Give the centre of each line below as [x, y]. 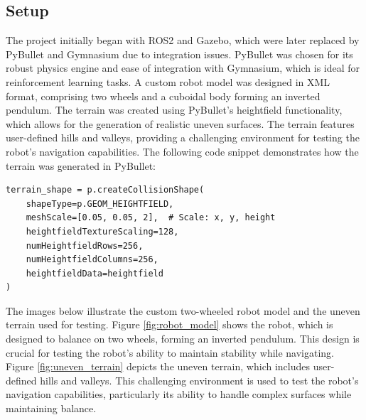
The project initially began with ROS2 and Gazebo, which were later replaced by [183, 40]
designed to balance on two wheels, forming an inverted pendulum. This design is [183, 339]
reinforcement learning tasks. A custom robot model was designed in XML [168, 81]
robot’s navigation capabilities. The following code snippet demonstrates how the [182, 151]
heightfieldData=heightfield [95, 273]
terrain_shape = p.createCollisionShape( [105, 190]
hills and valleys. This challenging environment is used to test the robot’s [199, 380]
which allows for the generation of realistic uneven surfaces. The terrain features [180, 123]
